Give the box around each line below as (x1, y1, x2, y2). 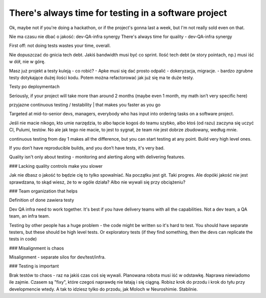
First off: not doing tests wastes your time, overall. (9, 42, 111, 49)
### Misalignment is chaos (9, 245, 64, 251)
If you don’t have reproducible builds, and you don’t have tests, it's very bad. (9, 145, 165, 151)
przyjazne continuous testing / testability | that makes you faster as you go (9, 102, 161, 108)
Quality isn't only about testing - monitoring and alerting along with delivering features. (9, 154, 186, 160)
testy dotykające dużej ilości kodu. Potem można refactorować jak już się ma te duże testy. (9, 74, 194, 80)
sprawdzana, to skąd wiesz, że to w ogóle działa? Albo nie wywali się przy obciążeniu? (9, 179, 186, 185)
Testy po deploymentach (9, 84, 60, 90)
